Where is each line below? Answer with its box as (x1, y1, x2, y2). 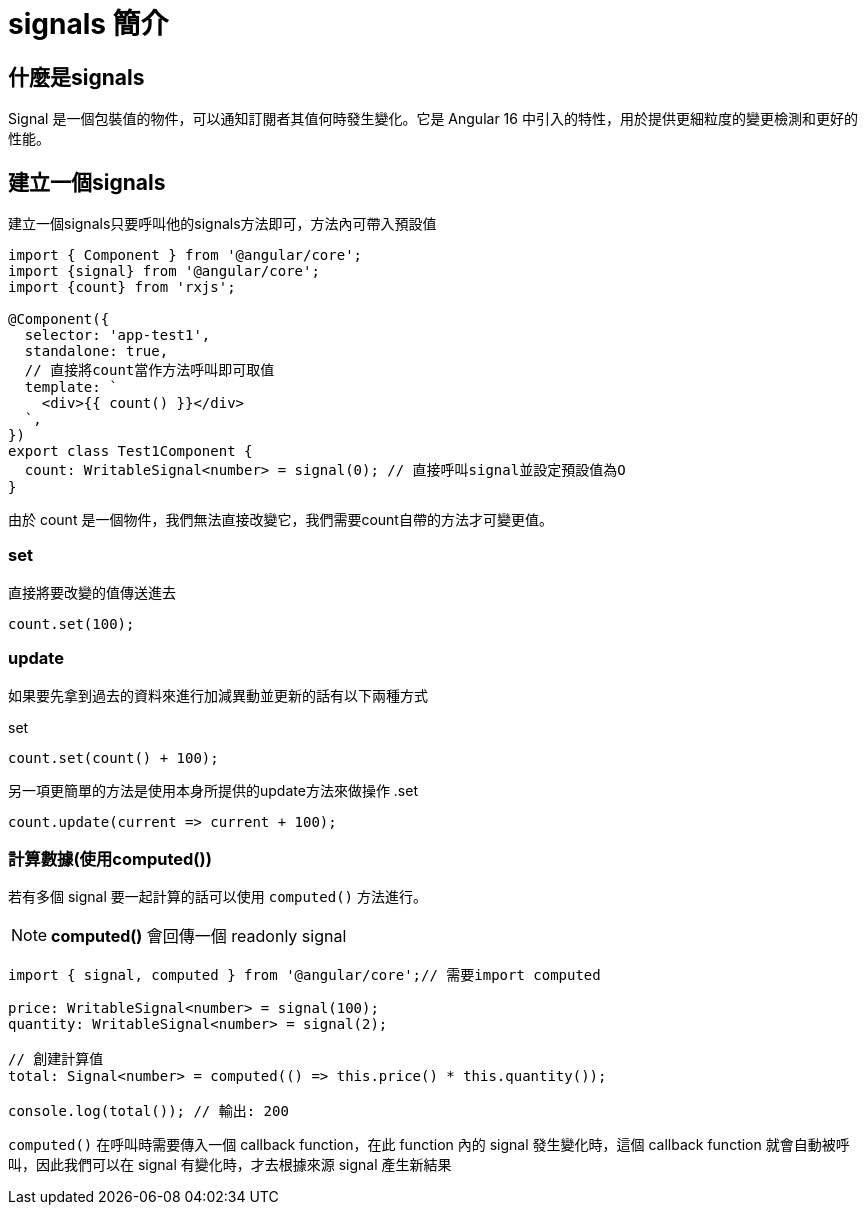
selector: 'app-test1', (24, 327, 211, 344)
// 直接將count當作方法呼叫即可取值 (24, 362, 275, 379)
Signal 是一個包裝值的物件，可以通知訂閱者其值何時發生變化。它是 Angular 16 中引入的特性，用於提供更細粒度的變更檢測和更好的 (8, 110, 858, 128)
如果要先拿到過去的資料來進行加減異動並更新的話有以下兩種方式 (8, 686, 428, 704)
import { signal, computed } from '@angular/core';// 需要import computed (8, 967, 601, 984)
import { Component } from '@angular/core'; (8, 247, 363, 264)
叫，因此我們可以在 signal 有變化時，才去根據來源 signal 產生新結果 (8, 1156, 452, 1174)
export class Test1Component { (8, 443, 253, 460)
